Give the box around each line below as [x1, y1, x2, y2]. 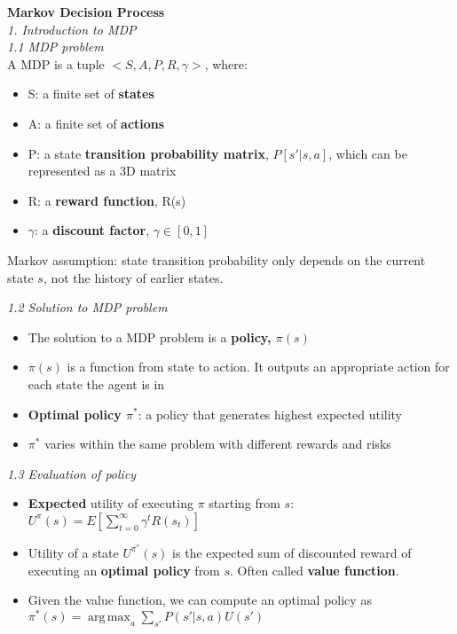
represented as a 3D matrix [28, 161, 177, 180]
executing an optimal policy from [28, 560, 220, 579]
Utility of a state [28, 543, 119, 561]
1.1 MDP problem [7, 37, 104, 56]
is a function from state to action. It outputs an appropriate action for [67, 357, 450, 376]
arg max [88, 610, 130, 623]
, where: [204, 54, 248, 73]
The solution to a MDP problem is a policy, [28, 327, 272, 346]
